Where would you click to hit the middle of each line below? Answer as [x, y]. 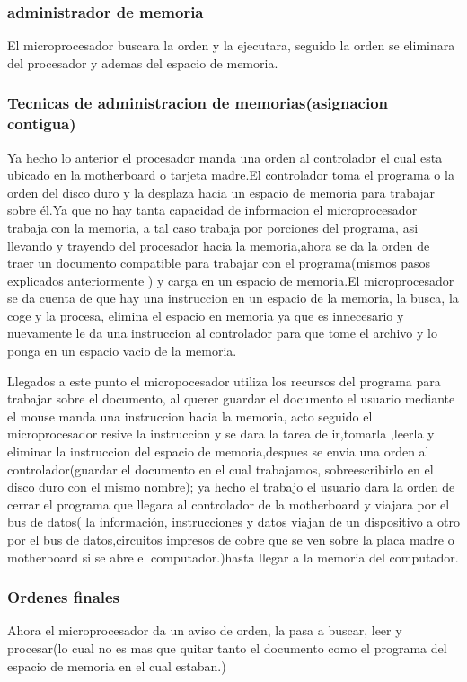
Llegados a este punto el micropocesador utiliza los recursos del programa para [224, 381]
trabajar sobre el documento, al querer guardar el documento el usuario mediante [231, 399]
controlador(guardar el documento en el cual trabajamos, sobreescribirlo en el [220, 469]
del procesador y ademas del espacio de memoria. [143, 62]
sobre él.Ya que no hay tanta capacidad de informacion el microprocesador [212, 210]
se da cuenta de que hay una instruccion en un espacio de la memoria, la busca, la [233, 298]
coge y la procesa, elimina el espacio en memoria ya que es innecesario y [206, 315]
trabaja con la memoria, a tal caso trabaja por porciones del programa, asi [213, 227]
